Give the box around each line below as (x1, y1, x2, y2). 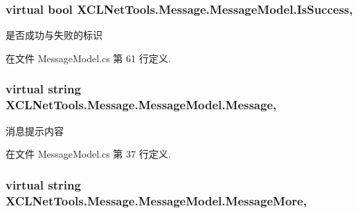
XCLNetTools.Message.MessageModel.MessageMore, (6, 192, 307, 209)
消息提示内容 (6, 123, 64, 138)
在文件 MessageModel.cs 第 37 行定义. (6, 147, 171, 161)
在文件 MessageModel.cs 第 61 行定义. (6, 50, 171, 65)
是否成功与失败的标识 (6, 28, 102, 42)
